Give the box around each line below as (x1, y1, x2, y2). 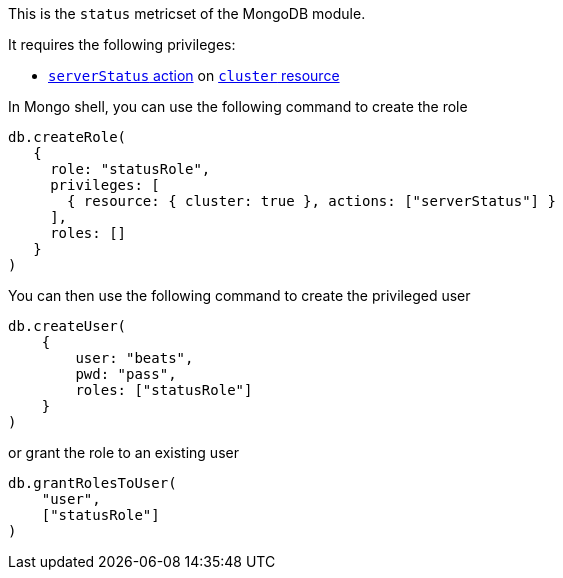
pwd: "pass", (75, 366, 177, 382)
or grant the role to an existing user (8, 444, 239, 461)
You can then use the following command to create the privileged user (8, 287, 471, 304)
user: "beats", (75, 350, 194, 366)
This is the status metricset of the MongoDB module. (8, 5, 366, 22)
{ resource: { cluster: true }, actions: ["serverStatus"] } (67, 193, 556, 209)
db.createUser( (8, 318, 127, 334)
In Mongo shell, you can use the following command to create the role (8, 98, 468, 115)
